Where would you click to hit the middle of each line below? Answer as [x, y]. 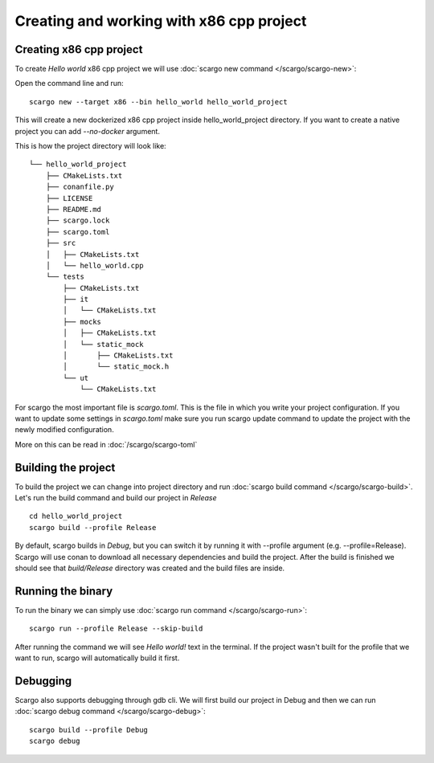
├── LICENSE [69, 198]
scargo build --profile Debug [89, 730]
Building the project [65, 467]
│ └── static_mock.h [116, 367]
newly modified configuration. [64, 430]
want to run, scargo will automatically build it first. [97, 658]
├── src [61, 243]
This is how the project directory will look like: [90, 146]
